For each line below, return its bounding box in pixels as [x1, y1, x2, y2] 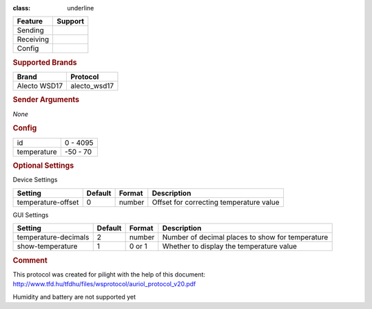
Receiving [17, 34, 50, 44]
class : [12, 4, 31, 12]
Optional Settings [12, 161, 74, 170]
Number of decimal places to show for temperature [162, 232, 329, 242]
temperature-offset [17, 197, 79, 207]
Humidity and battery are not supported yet [12, 292, 136, 301]
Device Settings [12, 176, 58, 184]
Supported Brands [12, 57, 77, 67]
